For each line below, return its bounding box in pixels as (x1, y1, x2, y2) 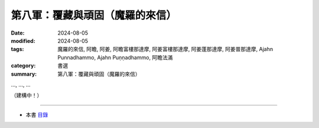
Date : (11, 29, 25, 36)
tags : (11, 46, 24, 53)
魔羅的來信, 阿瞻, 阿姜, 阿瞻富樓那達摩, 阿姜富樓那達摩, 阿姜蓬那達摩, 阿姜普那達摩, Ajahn (57, 46, 274, 53)
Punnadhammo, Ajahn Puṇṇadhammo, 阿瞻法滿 (57, 53, 173, 61)
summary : (11, 70, 37, 78)
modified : (11, 37, 35, 44)
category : (11, 62, 36, 69)
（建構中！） (11, 92, 43, 99)
